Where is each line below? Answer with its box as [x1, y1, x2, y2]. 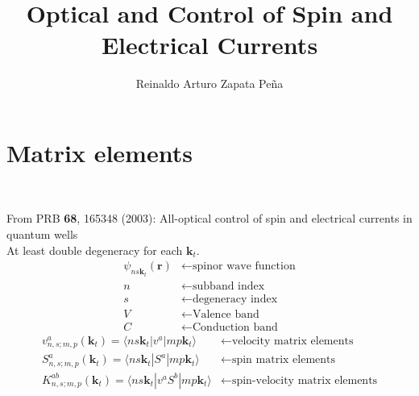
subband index [193, 280, 265, 292]
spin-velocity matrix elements [231, 374, 378, 386]
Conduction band [193, 321, 278, 333]
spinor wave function [193, 261, 296, 273]
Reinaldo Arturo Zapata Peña [135, 75, 284, 92]
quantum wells [6, 226, 78, 243]
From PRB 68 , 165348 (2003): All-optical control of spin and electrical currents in [6, 210, 413, 227]
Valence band [193, 308, 259, 320]
